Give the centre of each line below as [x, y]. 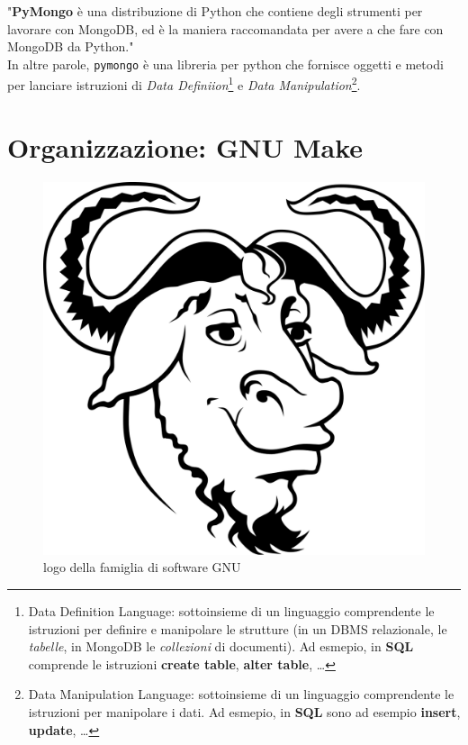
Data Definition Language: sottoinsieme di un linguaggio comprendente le [231, 611]
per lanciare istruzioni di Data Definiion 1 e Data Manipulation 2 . [184, 84]
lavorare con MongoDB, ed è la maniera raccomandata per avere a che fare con [225, 28]
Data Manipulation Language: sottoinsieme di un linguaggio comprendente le [241, 694]
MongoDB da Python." [71, 46]
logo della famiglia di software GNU [142, 567]
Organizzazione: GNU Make [185, 146]
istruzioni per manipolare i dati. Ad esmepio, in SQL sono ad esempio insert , [244, 712]
